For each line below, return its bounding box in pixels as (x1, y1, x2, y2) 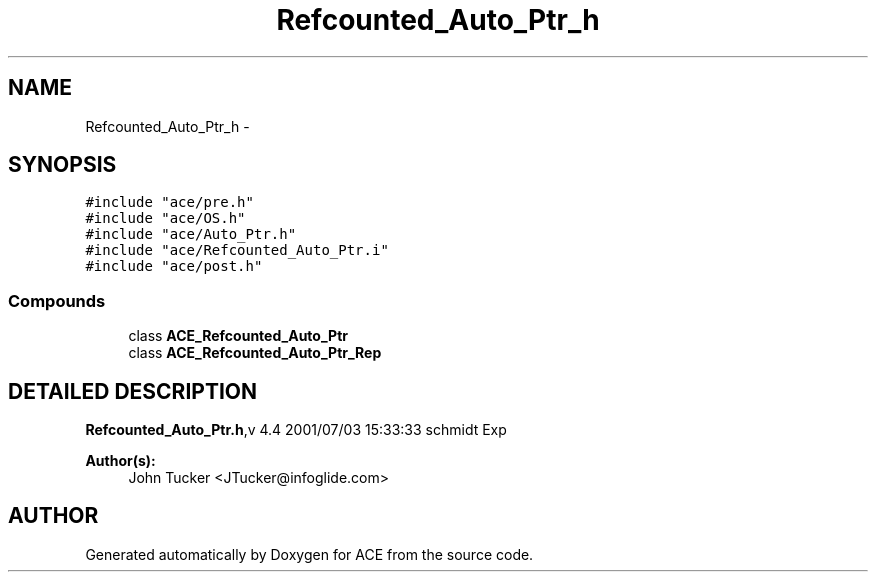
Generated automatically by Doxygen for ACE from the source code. (85, 545, 534, 563)
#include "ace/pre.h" (85, 194, 254, 211)
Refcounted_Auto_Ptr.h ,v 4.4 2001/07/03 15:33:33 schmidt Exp (85, 421, 507, 439)
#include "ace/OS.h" (85, 210, 246, 227)
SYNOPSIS (8, 152, 117, 178)
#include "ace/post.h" (85, 258, 263, 275)
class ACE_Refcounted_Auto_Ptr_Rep (128, 344, 382, 362)
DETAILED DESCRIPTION (8, 378, 258, 404)
